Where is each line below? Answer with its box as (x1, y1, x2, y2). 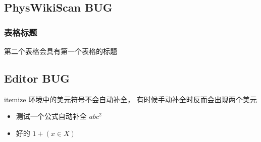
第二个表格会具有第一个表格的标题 (4, 46, 117, 56)
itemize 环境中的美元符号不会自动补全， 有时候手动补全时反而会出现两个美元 (4, 94, 257, 104)
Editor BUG (4, 70, 70, 86)
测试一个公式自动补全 (16, 111, 87, 121)
